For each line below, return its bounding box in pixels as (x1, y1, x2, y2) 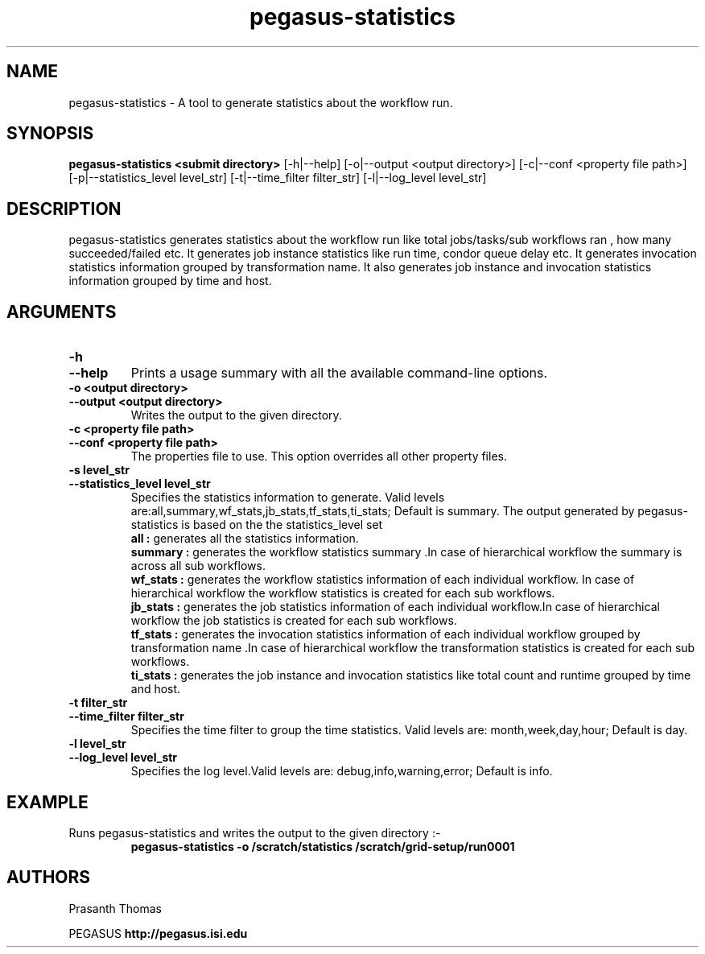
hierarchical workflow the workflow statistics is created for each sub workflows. (130, 586, 555, 601)
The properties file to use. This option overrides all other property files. (130, 449, 507, 464)
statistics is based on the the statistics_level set (130, 518, 383, 532)
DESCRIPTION (6, 198, 122, 219)
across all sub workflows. (130, 559, 266, 573)
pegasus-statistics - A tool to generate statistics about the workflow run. (68, 95, 453, 109)
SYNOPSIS (6, 123, 94, 144)
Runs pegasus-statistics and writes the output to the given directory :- (68, 825, 441, 840)
